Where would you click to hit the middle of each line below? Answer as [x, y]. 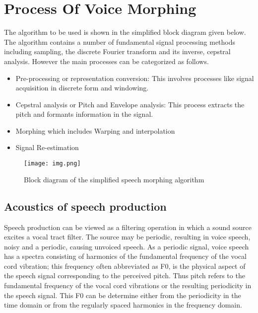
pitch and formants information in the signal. [84, 114]
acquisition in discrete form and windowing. [82, 88]
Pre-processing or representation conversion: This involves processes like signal [135, 78]
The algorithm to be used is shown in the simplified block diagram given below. [125, 32]
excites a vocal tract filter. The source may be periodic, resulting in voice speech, [127, 237]
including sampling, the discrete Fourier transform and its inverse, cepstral [117, 51]
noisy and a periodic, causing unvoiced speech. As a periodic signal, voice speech [127, 246]
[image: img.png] [52, 164]
